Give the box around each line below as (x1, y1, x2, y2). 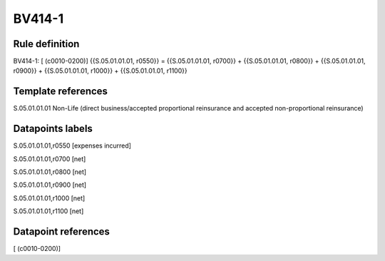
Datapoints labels (13, 123, 93, 135)
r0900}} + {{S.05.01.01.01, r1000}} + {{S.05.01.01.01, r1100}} (13, 66, 188, 75)
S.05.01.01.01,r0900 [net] (13, 180, 87, 189)
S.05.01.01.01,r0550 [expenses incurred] (13, 141, 132, 150)
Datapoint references (13, 225, 111, 238)
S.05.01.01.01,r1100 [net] (13, 207, 84, 215)
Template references (13, 86, 108, 98)
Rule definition (13, 38, 80, 50)
